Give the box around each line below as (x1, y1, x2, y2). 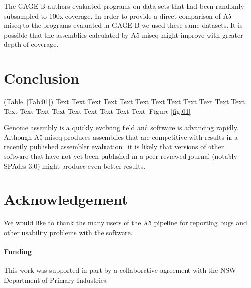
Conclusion (4, 68, 80, 88)
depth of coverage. (4, 39, 59, 49)
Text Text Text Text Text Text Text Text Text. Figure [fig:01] (4, 106, 191, 116)
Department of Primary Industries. (4, 274, 108, 285)
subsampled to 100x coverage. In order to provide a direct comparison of (4, 10, 221, 21)
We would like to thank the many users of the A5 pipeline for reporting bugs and (4, 218, 247, 228)
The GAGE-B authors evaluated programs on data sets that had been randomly (4, 1, 244, 11)
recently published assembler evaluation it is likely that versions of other (4, 141, 224, 152)
